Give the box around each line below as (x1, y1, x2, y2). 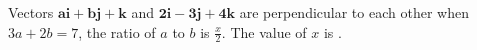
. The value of (221, 21, 307, 42)
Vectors (8, 2, 54, 22)
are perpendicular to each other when (239, 2, 469, 22)
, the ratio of (78, 21, 156, 42)
